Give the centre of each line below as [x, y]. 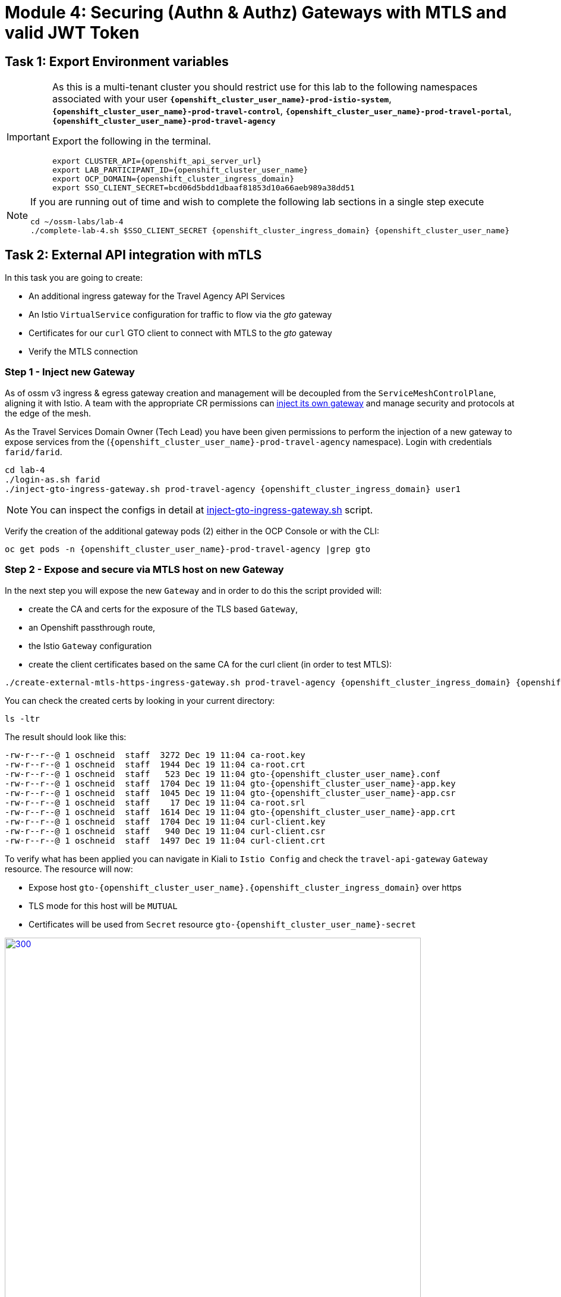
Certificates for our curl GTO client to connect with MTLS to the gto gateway [180, 333]
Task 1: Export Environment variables [117, 61]
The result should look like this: [66, 737]
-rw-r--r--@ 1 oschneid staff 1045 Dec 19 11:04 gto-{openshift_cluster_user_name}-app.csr [230, 793]
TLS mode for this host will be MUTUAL [103, 906]
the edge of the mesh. [48, 413]
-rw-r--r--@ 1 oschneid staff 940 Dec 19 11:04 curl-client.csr [165, 831]
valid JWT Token [72, 33]
